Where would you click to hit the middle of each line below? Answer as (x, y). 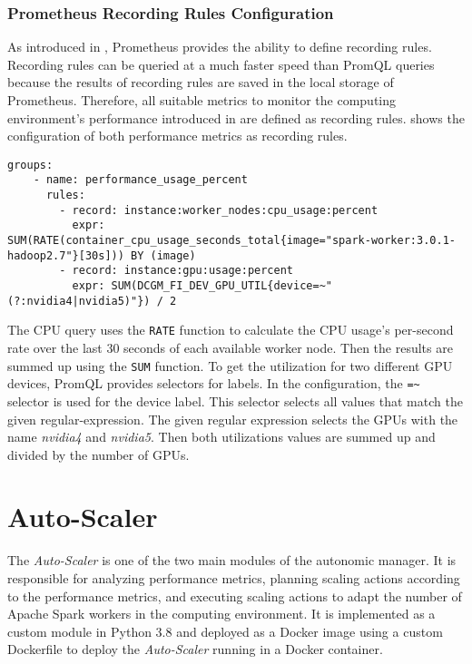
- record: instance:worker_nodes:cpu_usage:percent (219, 210)
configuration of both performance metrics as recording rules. (177, 136)
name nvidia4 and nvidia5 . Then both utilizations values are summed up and (221, 437)
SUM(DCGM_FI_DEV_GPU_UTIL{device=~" (221, 286)
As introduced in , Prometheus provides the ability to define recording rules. (220, 47)
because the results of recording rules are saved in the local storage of (201, 82)
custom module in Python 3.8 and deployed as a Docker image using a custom (225, 631)
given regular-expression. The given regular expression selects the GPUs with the (233, 419)
